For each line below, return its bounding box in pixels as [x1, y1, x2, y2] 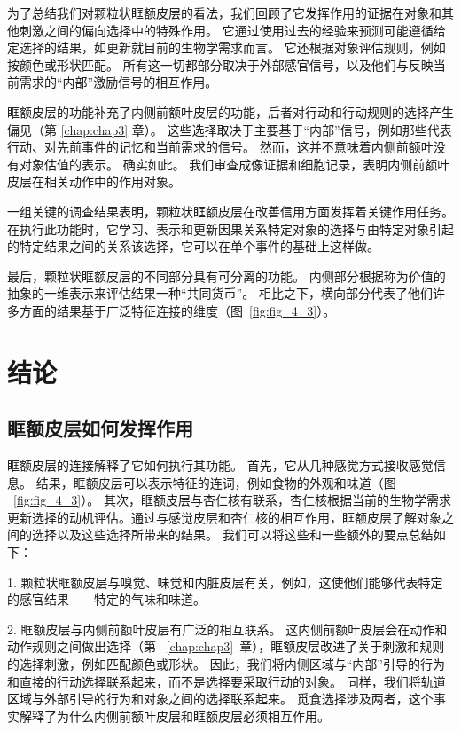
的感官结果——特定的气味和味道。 [7, 590, 206, 609]
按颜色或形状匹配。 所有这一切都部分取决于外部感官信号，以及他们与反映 [7, 55, 434, 74]
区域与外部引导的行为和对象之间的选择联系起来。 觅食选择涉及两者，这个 [7, 689, 434, 708]
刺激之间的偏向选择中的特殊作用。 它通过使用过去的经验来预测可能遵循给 [19, 20, 446, 39]
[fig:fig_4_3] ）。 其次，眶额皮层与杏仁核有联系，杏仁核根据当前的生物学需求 [13, 491, 451, 509]
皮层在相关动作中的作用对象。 [7, 172, 181, 191]
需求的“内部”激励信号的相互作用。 [19, 73, 218, 91]
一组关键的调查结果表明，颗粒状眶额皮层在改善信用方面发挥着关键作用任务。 [7, 201, 454, 220]
